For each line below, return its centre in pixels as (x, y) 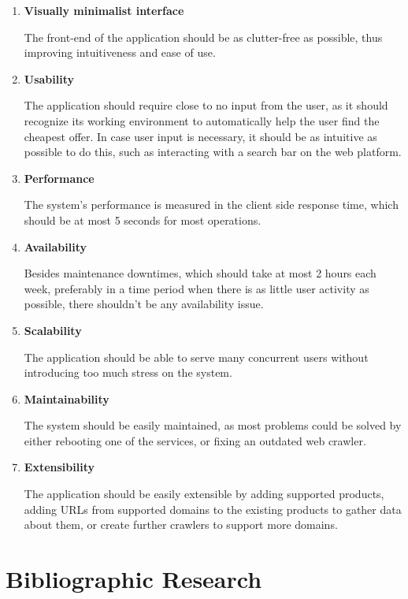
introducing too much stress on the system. (128, 372)
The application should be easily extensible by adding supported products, (204, 494)
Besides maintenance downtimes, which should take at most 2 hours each (200, 273)
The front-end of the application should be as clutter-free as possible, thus (203, 37)
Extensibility (59, 467)
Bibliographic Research (134, 579)
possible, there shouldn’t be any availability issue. (144, 304)
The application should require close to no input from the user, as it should (206, 105)
